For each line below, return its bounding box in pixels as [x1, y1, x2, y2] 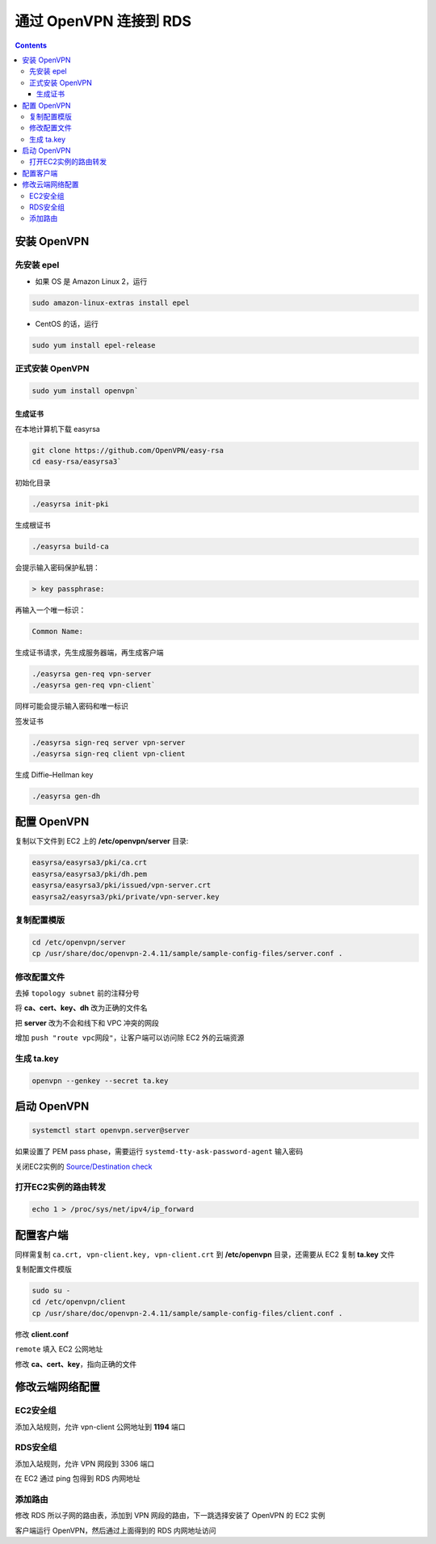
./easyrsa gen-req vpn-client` [31, 680, 157, 690]
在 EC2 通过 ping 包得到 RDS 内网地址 [15, 1474, 140, 1483]
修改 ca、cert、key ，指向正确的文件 [15, 1359, 137, 1368]
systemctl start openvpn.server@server [31, 1126, 190, 1136]
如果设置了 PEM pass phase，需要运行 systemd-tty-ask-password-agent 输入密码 [15, 1147, 304, 1157]
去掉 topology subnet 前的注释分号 [15, 988, 140, 998]
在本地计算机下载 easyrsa [15, 424, 100, 434]
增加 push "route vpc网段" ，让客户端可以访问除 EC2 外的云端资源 [15, 1033, 245, 1043]
